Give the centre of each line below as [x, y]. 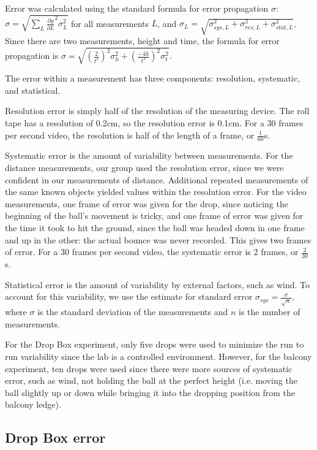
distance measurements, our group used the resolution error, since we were [144, 168]
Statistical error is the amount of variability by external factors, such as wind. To [158, 284]
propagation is [32, 55]
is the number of [269, 312]
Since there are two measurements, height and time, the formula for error [142, 41]
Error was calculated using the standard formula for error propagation [137, 8]
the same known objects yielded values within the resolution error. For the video [156, 192]
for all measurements [110, 23]
